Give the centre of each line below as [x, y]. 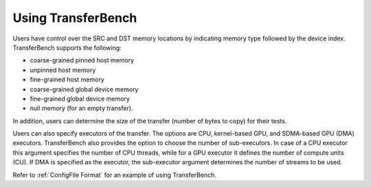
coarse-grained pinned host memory [82, 60]
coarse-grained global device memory [84, 89]
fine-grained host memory [67, 79]
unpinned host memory [63, 70]
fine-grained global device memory [80, 99]
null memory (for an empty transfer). [81, 108]
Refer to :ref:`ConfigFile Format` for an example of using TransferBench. [114, 175]
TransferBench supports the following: [67, 47]
